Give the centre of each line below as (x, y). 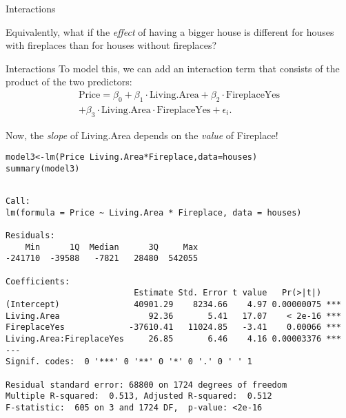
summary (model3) (43, 168)
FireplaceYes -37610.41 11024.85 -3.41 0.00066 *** (173, 327)
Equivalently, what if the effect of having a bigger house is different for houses (170, 31)
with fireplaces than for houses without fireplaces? (111, 45)
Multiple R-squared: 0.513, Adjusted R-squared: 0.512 (139, 396)
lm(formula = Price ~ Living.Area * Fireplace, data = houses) (154, 212)
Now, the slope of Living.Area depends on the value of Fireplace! (142, 135)
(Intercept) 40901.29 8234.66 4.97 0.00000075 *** (173, 305)
